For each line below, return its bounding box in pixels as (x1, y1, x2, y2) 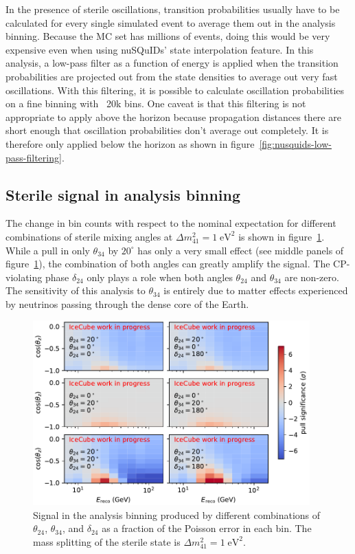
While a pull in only (5, 243, 90, 257)
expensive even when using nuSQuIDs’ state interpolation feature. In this (5, 42, 314, 56)
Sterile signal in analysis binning (5, 184, 241, 205)
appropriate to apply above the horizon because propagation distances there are (5, 109, 341, 124)
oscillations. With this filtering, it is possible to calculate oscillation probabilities (5, 82, 345, 97)
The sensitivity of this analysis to (5, 283, 146, 298)
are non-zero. (284, 269, 339, 284)
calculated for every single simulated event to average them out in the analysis (5, 15, 336, 30)
